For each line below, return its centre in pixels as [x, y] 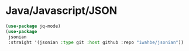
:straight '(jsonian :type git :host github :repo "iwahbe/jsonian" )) [96, 42]
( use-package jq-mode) [33, 26]
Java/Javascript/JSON [61, 11]
